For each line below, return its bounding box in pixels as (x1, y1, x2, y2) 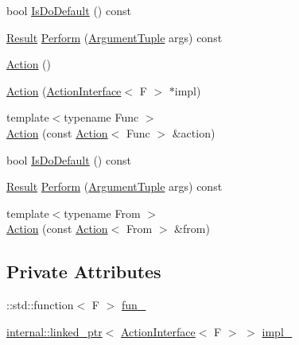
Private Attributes (6, 259, 161, 284)
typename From (64, 204, 141, 221)
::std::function (6, 297, 74, 313)
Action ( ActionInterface (6, 82, 122, 99)
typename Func (64, 109, 139, 126)
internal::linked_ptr (6, 323, 103, 339)
